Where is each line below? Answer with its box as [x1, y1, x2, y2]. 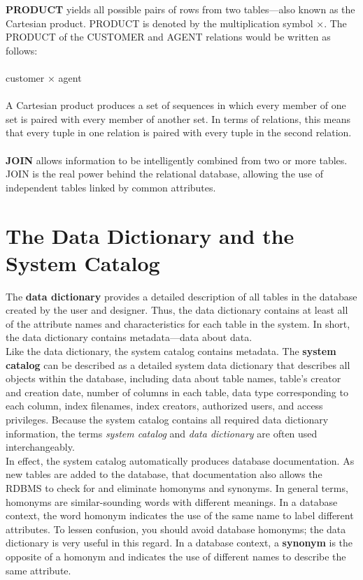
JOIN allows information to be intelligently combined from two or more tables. [6, 152, 348, 167]
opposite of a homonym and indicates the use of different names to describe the [6, 549, 346, 563]
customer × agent [6, 70, 82, 85]
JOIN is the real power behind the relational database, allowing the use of [6, 166, 323, 181]
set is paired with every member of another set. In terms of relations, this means [6, 111, 351, 126]
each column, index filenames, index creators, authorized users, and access [6, 398, 323, 413]
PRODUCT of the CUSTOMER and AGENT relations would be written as [6, 29, 331, 44]
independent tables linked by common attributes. [6, 180, 216, 194]
